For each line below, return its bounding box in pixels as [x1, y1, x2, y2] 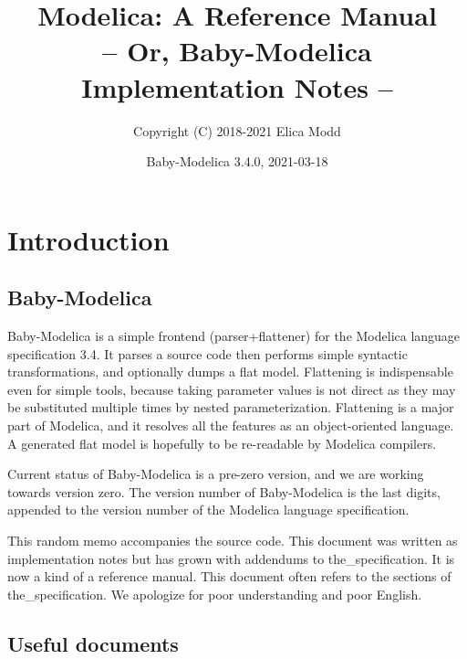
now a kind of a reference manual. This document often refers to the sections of [7, 567, 451, 586]
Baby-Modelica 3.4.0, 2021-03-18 [146, 152, 328, 171]
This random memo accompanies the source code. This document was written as [7, 531, 458, 550]
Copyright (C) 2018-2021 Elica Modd [133, 121, 341, 140]
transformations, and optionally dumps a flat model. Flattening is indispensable [7, 362, 453, 381]
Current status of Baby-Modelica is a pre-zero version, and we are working [7, 464, 424, 484]
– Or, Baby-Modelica [102, 32, 372, 69]
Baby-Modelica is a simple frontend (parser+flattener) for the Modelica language [7, 326, 461, 345]
